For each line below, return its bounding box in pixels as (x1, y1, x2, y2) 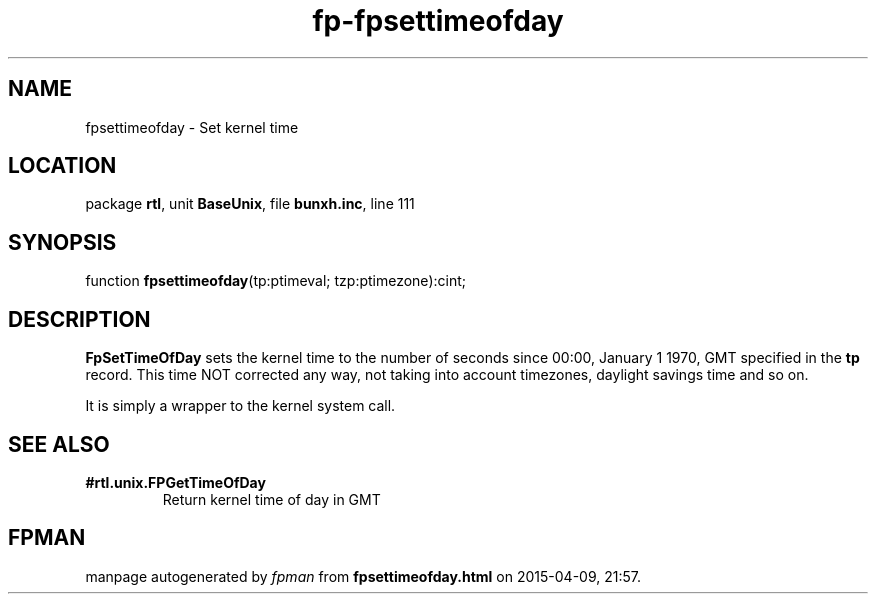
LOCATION (8, 153, 117, 179)
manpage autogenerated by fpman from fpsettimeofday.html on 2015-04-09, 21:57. (85, 567, 641, 585)
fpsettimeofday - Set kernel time (85, 118, 299, 136)
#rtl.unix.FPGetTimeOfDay (85, 473, 266, 491)
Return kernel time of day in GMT (162, 490, 381, 508)
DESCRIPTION (8, 306, 151, 332)
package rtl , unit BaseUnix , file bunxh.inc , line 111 (85, 195, 415, 213)
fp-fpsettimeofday (312, 4, 564, 38)
